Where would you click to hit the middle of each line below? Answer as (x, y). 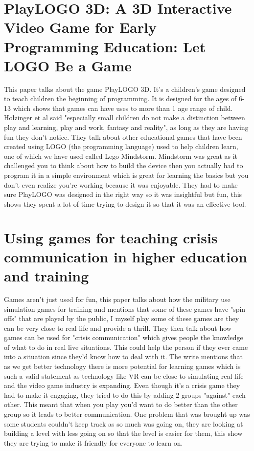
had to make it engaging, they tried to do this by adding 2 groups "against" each (125, 395)
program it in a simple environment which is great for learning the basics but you (126, 175)
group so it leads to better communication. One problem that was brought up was (127, 414)
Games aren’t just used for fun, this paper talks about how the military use (117, 299)
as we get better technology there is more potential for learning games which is (122, 366)
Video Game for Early (80, 27)
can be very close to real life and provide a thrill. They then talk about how (118, 328)
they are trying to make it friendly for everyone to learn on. (93, 442)
